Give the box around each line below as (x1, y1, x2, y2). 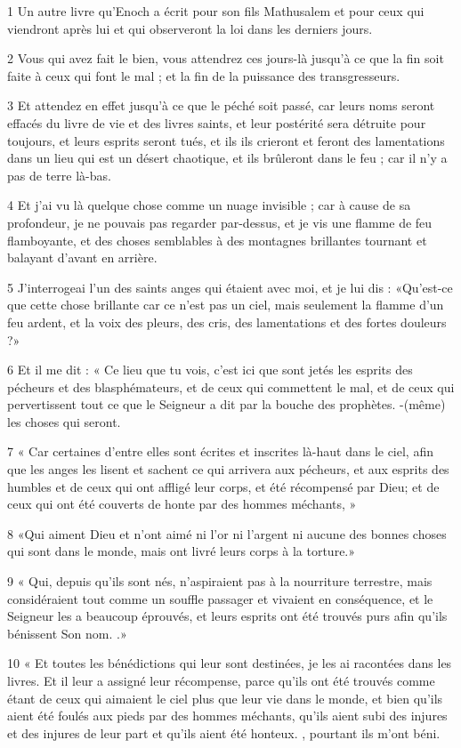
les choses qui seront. (7, 412, 121, 430)
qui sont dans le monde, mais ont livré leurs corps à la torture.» (7, 542, 356, 560)
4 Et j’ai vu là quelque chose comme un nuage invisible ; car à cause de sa (7, 196, 411, 214)
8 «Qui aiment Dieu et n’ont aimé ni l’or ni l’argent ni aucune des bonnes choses (7, 524, 447, 543)
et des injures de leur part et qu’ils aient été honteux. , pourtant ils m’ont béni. (7, 723, 441, 742)
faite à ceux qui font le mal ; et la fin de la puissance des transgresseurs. (7, 66, 400, 84)
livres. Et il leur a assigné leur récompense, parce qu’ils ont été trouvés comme (7, 672, 435, 689)
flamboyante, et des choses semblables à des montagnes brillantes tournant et (7, 230, 427, 249)
